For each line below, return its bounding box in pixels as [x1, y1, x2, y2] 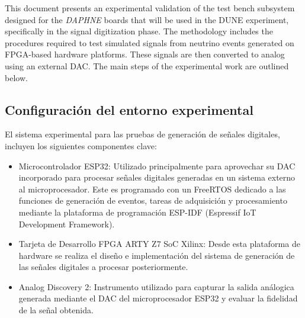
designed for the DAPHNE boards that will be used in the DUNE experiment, [5, 13, 289, 25]
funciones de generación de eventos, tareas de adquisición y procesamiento [18, 194, 287, 207]
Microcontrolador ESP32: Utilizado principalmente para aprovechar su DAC [18, 159, 296, 172]
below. [5, 71, 28, 83]
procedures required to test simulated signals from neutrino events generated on [5, 36, 294, 49]
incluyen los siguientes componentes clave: [5, 139, 157, 152]
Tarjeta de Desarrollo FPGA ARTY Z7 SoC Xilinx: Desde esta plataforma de [18, 237, 300, 250]
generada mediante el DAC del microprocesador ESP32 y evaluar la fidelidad [18, 292, 298, 304]
